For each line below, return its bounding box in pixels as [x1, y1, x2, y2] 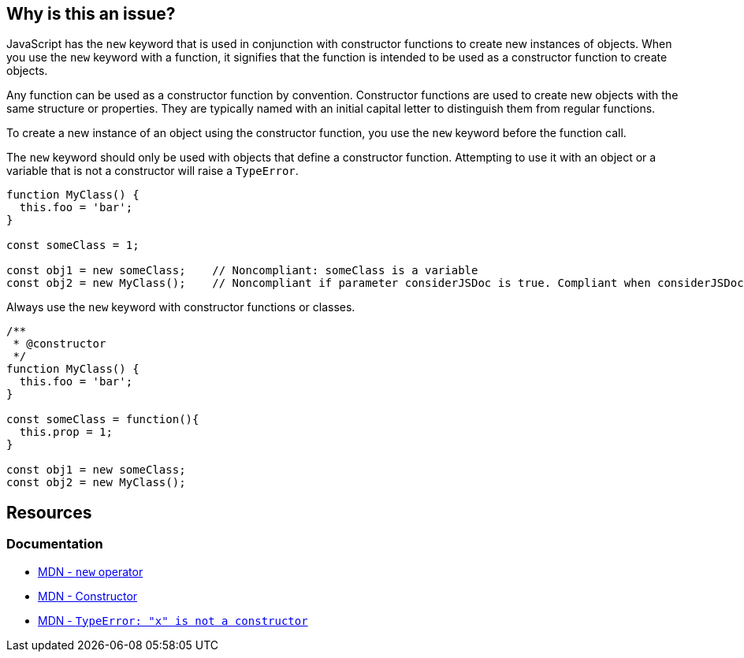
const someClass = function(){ [6, 413, 199, 426]
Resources [6, 502, 92, 522]
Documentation [6, 536, 103, 552]
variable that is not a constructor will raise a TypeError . [6, 164, 299, 178]
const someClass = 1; [6, 239, 139, 252]
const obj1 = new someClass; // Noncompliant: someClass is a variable [6, 264, 478, 277]
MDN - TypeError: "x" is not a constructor [38, 613, 308, 627]
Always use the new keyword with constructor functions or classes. [6, 300, 355, 314]
